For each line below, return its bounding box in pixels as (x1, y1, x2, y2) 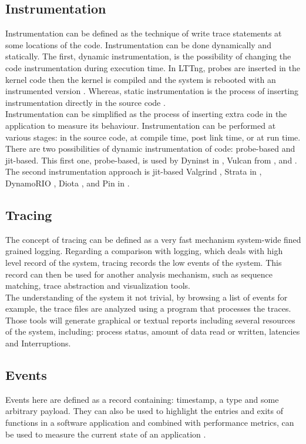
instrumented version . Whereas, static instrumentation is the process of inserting (5, 85, 299, 97)
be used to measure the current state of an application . (5, 428, 206, 440)
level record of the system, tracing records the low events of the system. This (5, 256, 282, 268)
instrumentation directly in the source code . (5, 96, 166, 108)
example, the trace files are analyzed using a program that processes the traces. (5, 302, 291, 315)
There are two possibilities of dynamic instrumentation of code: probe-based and (5, 142, 295, 155)
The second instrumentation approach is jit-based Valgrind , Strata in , (5, 165, 262, 178)
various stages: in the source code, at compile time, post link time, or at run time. (5, 131, 301, 143)
